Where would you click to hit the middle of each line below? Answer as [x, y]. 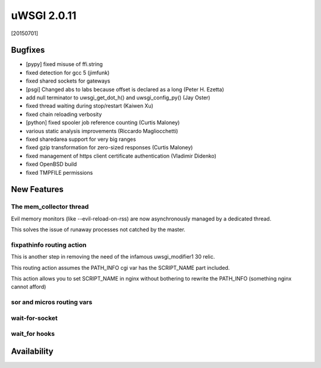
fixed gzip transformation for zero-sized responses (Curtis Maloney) [109, 147]
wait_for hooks [33, 334]
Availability [32, 351]
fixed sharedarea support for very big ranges [81, 139]
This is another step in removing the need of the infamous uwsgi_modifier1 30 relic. [113, 257]
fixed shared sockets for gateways [68, 81]
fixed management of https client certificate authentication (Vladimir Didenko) [121, 156]
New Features [37, 189]
